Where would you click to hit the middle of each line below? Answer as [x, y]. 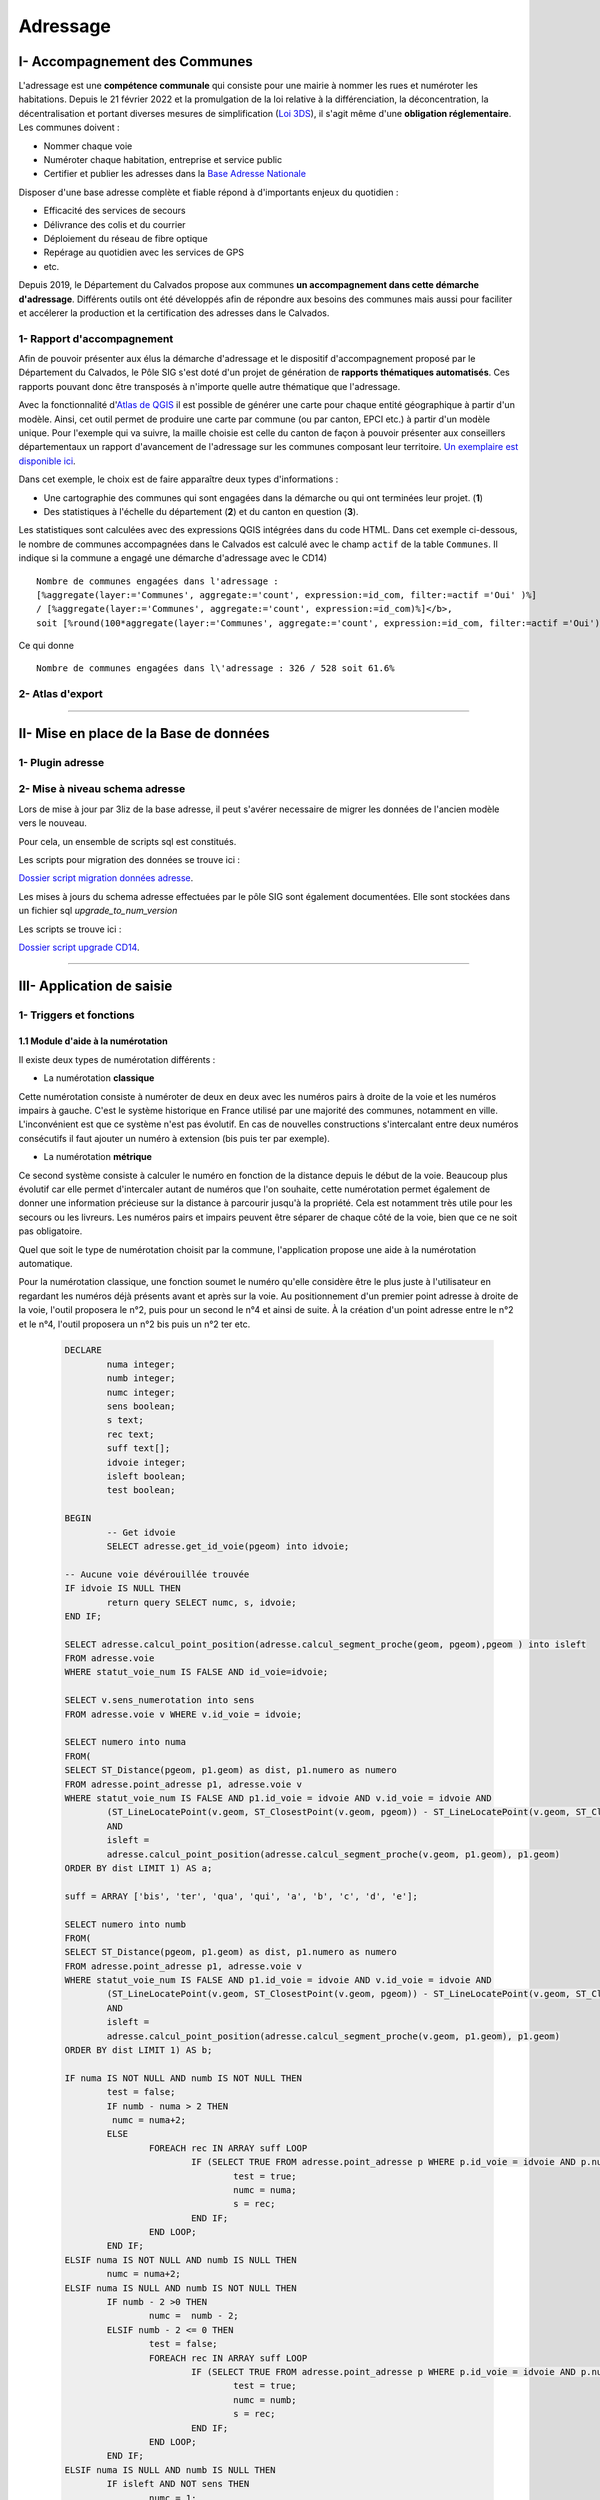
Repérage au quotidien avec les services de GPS [144, 252]
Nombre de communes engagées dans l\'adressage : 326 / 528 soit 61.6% [215, 668]
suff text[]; [138, 1448]
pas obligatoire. [50, 1231]
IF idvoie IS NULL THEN [123, 1588]
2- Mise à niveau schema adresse [102, 789]
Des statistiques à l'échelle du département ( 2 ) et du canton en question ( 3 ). [201, 511]
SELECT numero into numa [125, 1742]
